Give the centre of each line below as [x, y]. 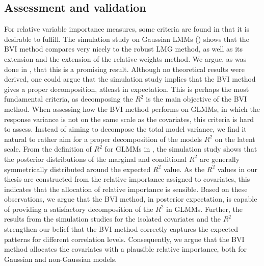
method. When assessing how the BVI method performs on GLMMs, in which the [132, 108]
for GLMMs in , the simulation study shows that [181, 149]
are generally [220, 159]
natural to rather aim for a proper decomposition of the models [103, 139]
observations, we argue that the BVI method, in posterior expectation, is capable [131, 199]
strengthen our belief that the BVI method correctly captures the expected [121, 229]
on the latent [235, 139]
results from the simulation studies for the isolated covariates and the [112, 219]
